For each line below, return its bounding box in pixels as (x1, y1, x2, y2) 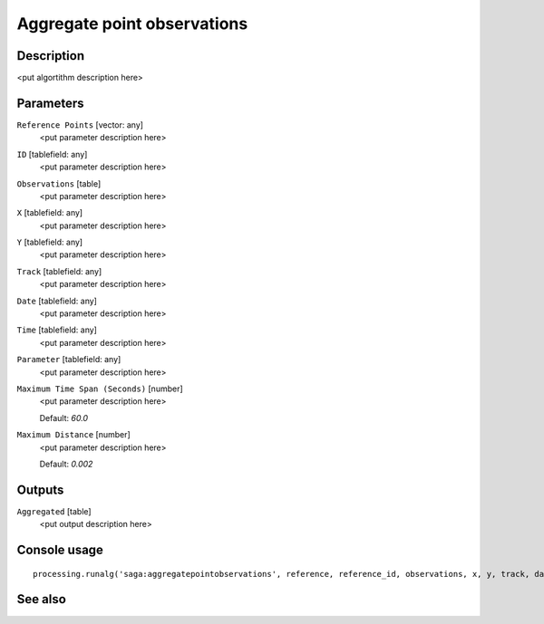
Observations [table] (16, 178, 102, 189)
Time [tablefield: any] (16, 324, 97, 335)
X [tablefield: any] (16, 207, 83, 218)
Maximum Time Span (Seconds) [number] (16, 383, 183, 394)
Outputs (16, 482, 64, 497)
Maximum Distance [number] (16, 429, 131, 440)
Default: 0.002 (39, 458, 93, 469)
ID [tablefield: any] (16, 149, 88, 159)
